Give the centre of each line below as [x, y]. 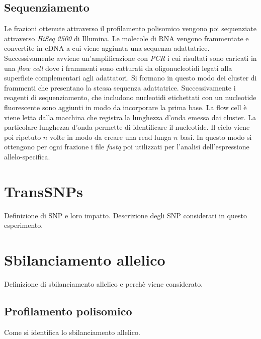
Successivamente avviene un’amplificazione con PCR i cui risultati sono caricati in [130, 58]
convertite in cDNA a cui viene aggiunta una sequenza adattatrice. [107, 48]
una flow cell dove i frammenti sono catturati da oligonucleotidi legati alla [118, 68]
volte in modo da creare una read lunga [110, 137]
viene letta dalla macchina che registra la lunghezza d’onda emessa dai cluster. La [130, 117]
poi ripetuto [23, 137]
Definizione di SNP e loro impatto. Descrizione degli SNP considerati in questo [125, 215]
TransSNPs [44, 191]
